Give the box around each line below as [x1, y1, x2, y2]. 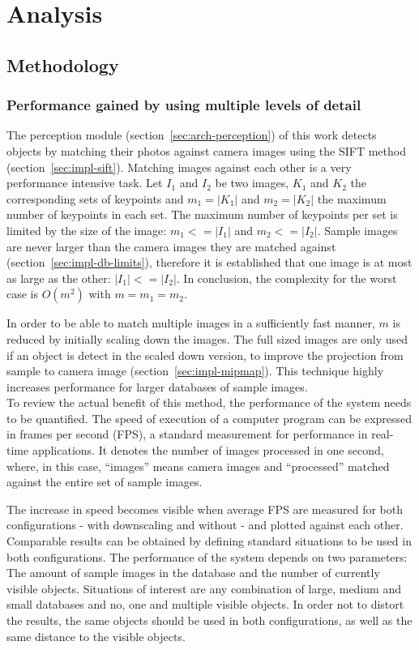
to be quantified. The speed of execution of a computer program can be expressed [6, 409, 413, 426]
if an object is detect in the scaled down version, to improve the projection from [6, 346, 404, 363]
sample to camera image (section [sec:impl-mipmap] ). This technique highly [6, 362, 384, 379]
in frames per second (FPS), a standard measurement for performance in [6, 425, 368, 443]
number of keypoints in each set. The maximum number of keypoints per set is [6, 206, 398, 223]
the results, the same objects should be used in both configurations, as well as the [6, 612, 413, 628]
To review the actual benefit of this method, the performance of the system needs [6, 394, 412, 411]
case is [6, 285, 39, 302]
